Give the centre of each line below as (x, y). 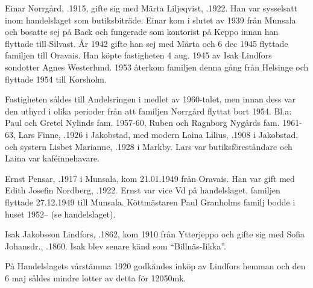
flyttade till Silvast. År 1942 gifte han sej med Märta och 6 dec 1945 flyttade (147, 43)
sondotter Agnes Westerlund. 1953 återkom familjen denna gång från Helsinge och (157, 67)
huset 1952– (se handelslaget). (60, 214)
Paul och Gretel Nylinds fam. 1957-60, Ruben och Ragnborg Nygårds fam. (142, 123)
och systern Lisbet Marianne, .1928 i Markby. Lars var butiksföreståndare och (149, 146)
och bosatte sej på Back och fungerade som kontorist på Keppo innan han (142, 32)
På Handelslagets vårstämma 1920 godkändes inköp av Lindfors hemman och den (155, 266)
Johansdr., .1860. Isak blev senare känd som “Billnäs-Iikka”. (115, 246)
